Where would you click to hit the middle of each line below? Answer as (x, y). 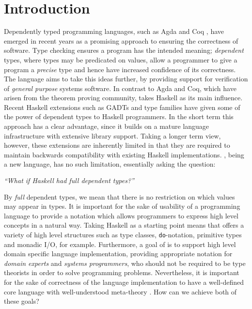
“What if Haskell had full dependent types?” (69, 180)
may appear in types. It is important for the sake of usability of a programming (122, 206)
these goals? (22, 301)
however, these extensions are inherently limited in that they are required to (117, 145)
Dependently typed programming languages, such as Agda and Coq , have (114, 31)
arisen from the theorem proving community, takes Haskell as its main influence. (123, 98)
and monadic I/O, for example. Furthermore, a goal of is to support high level (120, 244)
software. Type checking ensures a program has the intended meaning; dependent (124, 50)
